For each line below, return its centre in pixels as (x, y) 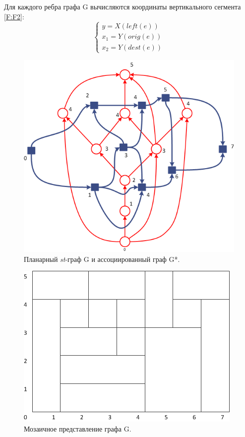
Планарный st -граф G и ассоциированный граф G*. (102, 259)
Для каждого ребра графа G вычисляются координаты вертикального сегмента (122, 6)
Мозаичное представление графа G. (78, 428)
